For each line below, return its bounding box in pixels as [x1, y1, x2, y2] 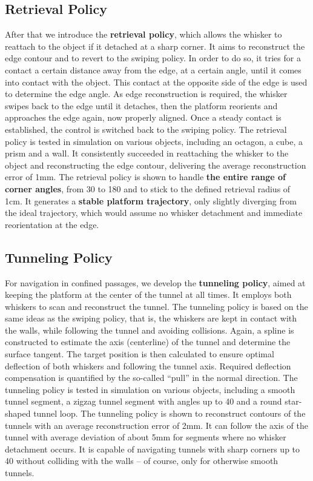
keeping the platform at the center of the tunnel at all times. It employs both [5, 288, 292, 301]
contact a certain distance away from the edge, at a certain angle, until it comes [5, 63, 301, 76]
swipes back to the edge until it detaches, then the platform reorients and [5, 99, 278, 112]
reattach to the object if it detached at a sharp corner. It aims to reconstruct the [5, 39, 305, 52]
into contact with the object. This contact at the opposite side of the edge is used [5, 75, 308, 88]
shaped [5, 407, 31, 420]
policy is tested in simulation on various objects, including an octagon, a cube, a [5, 135, 303, 147]
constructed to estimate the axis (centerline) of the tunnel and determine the [5, 335, 291, 348]
